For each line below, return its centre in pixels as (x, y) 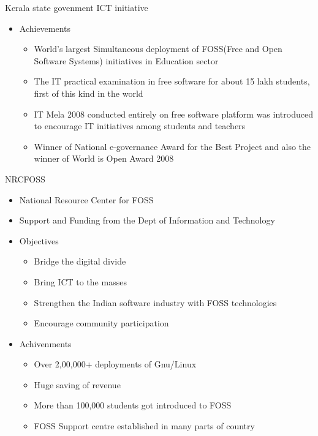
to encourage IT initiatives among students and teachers (140, 126)
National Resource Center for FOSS (86, 199)
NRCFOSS (25, 179)
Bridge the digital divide (80, 261)
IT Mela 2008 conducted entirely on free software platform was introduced (173, 114)
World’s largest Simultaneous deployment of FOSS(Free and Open (158, 49)
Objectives (39, 240)
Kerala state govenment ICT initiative (77, 7)
